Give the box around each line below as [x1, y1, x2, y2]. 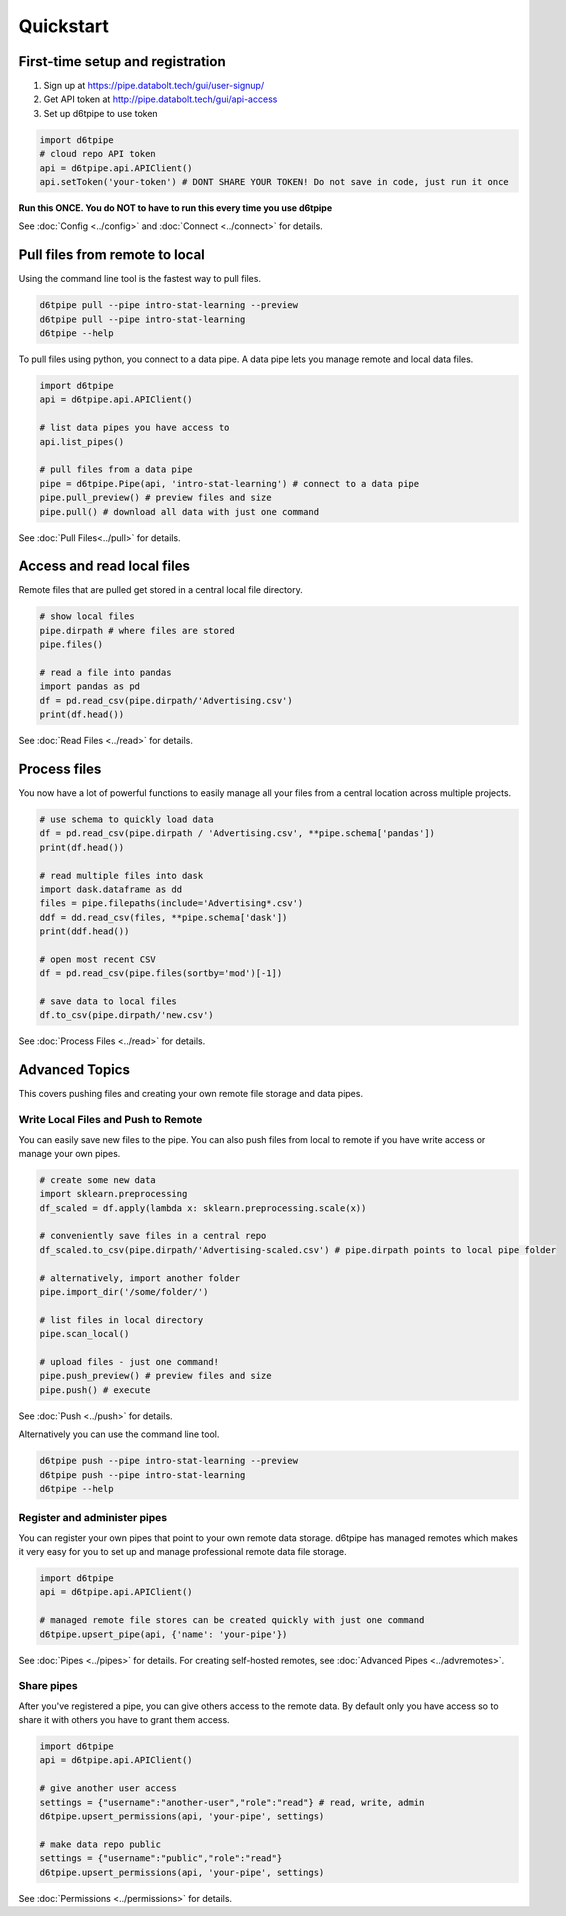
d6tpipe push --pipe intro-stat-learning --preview [39, 1455, 299, 1467]
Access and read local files [18, 558, 190, 575]
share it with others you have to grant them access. [18, 1714, 230, 1726]
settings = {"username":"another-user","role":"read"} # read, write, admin [39, 1796, 425, 1808]
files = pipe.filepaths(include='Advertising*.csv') [39, 898, 304, 909]
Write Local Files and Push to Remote [18, 1113, 203, 1127]
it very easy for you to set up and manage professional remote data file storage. [18, 1546, 347, 1558]
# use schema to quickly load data [39, 814, 214, 825]
